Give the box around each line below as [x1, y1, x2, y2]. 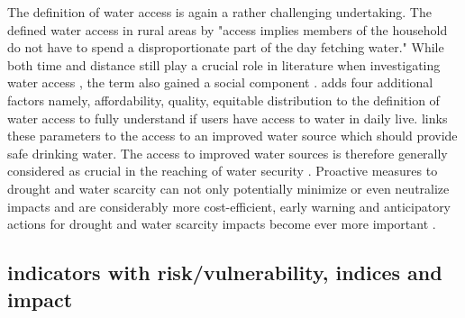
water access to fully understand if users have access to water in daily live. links [7, 108, 448, 127]
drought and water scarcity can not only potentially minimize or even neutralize [7, 178, 450, 197]
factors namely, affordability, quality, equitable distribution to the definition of [7, 90, 440, 109]
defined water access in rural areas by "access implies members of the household [7, 20, 448, 39]
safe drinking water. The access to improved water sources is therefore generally [7, 143, 448, 162]
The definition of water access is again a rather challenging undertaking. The [7, 3, 432, 21]
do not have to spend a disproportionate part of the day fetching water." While [7, 38, 444, 57]
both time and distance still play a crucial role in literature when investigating [7, 55, 441, 74]
